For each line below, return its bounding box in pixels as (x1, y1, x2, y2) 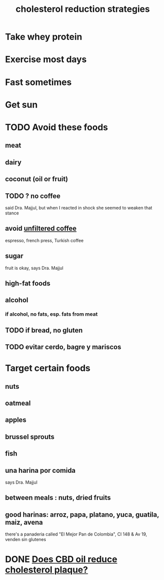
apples (5, 416, 27, 424)
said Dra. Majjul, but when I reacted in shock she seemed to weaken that (5, 205, 153, 210)
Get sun (5, 99, 38, 110)
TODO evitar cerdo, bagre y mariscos (5, 343, 122, 351)
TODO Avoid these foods (5, 122, 108, 133)
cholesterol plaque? (5, 564, 88, 576)
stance (5, 210, 19, 216)
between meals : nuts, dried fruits (5, 494, 111, 502)
